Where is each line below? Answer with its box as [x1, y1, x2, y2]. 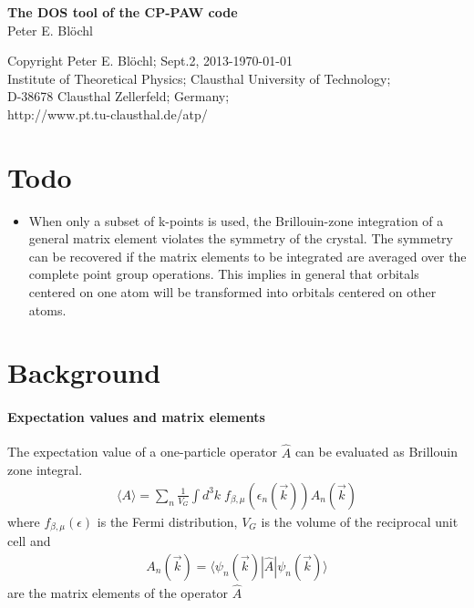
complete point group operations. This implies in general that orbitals [28, 264, 419, 283]
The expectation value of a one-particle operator [7, 442, 278, 461]
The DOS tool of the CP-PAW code [7, 3, 238, 21]
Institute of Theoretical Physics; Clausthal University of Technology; [7, 68, 391, 88]
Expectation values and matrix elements [7, 407, 265, 427]
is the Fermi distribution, [97, 511, 238, 531]
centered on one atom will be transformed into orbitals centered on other [28, 283, 437, 302]
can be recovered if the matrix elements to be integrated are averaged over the [28, 246, 467, 265]
